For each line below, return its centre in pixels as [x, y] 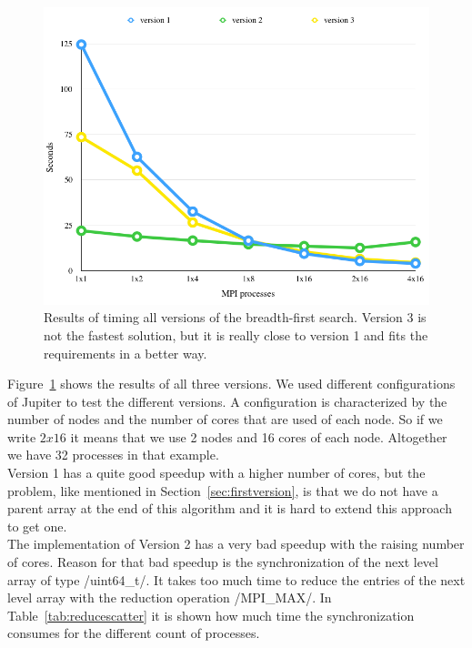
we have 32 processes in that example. [113, 455]
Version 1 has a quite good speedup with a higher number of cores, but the [216, 473]
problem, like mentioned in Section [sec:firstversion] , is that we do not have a [223, 490]
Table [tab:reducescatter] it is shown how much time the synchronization [211, 615]
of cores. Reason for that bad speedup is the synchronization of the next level [223, 562]
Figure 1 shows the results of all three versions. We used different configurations [231, 384]
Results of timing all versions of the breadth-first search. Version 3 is [235, 317]
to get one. [37, 526]
